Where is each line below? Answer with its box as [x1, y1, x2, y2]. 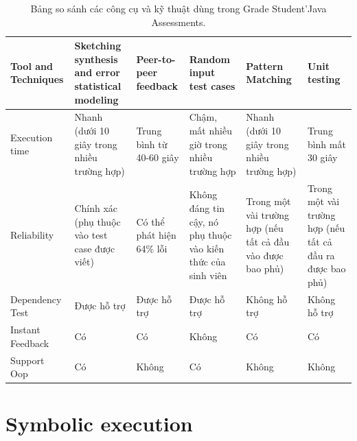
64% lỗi [136, 241, 168, 255]
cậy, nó [189, 214, 219, 228]
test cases [189, 78, 235, 93]
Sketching [74, 38, 122, 53]
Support [10, 353, 45, 367]
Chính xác [74, 201, 118, 215]
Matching [246, 72, 292, 86]
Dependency [10, 291, 62, 306]
